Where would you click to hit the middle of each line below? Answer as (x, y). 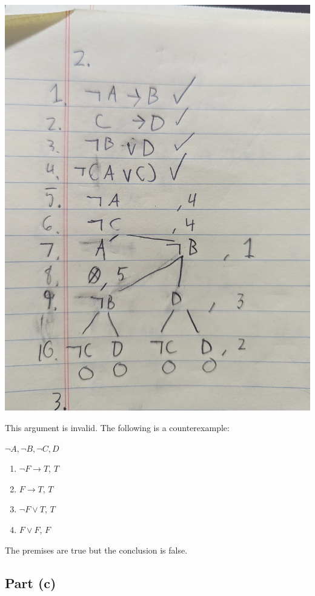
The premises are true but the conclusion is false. (96, 550)
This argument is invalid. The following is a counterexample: (117, 427)
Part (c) (31, 582)
